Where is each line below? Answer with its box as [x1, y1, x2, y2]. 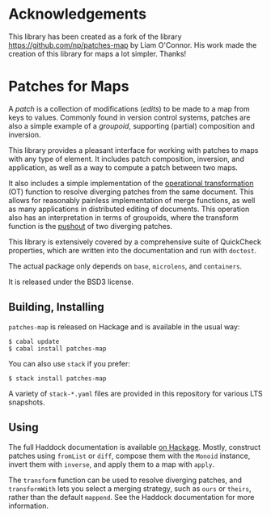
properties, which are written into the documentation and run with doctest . [8, 245, 257, 255]
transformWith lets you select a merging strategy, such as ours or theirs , [8, 483, 252, 494]
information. [8, 501, 49, 511]
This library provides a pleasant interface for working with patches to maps [8, 145, 259, 155]
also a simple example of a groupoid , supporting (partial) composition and [8, 121, 255, 130]
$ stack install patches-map [8, 374, 107, 383]
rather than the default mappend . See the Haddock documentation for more [8, 492, 255, 502]
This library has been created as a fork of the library [8, 32, 182, 41]
